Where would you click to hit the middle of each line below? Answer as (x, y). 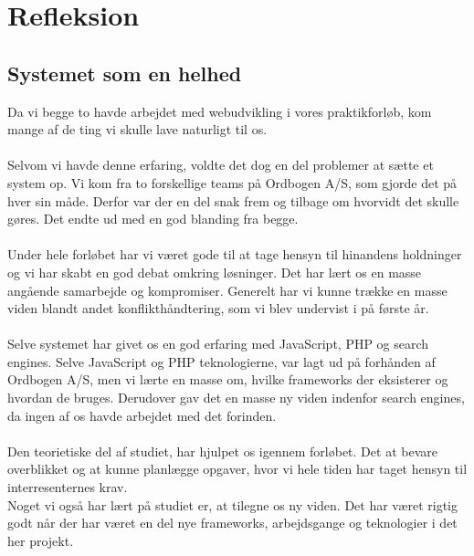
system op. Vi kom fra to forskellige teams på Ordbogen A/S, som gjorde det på (232, 182)
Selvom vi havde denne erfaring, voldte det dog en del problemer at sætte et (221, 165)
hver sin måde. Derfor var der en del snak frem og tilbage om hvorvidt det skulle (233, 200)
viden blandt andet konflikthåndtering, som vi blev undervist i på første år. (218, 308)
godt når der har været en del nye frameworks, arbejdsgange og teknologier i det (232, 523)
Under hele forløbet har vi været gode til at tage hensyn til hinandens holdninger (235, 254)
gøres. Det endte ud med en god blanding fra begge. (153, 219)
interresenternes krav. (68, 487)
